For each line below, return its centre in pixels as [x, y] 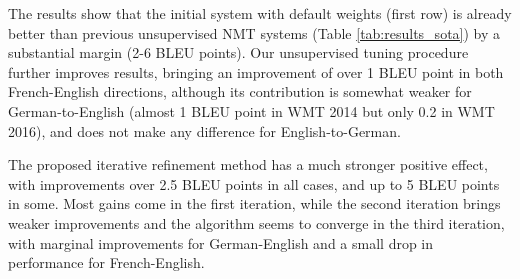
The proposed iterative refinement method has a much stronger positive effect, [248, 164]
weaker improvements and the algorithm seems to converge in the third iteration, [256, 222]
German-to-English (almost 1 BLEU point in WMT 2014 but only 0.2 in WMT [251, 110]
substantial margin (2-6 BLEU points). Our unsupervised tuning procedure [238, 52]
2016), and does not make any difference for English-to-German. [204, 130]
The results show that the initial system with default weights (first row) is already [260, 13]
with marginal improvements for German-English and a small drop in [221, 242]
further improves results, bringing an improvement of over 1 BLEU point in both [256, 71]
